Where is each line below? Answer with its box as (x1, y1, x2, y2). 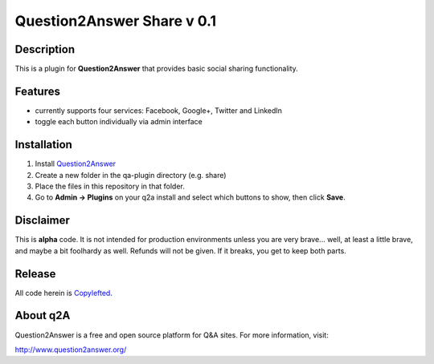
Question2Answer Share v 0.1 (14, 12, 217, 30)
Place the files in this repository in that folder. (35, 181, 185, 192)
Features (14, 84, 60, 98)
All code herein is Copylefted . (14, 288, 113, 297)
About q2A (14, 309, 71, 322)
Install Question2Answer (35, 159, 117, 168)
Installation (14, 138, 72, 152)
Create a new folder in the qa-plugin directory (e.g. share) (35, 170, 227, 180)
